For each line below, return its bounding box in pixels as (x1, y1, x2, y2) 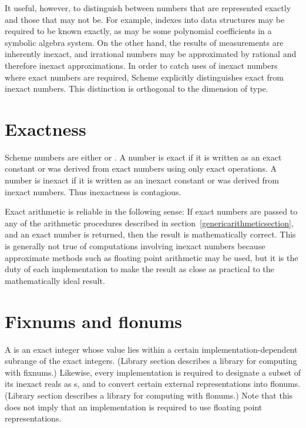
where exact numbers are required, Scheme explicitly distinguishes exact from (5, 71, 284, 83)
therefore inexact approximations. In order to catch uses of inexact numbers (5, 59, 278, 71)
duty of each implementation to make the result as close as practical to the (5, 263, 274, 275)
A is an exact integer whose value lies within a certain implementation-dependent (5, 343, 298, 355)
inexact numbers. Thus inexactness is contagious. (5, 185, 181, 198)
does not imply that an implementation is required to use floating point (5, 400, 263, 413)
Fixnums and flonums (5, 309, 182, 333)
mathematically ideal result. (5, 274, 105, 286)
